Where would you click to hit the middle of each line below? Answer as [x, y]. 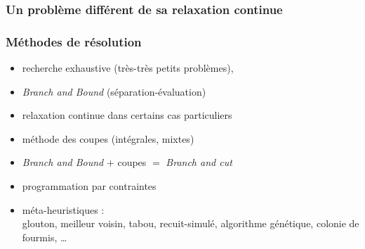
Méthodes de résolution [74, 41]
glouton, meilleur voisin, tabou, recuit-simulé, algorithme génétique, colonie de [191, 223]
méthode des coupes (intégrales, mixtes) [108, 138]
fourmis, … [45, 237]
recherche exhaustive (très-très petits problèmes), [128, 68]
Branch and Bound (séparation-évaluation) [114, 91]
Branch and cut [199, 162]
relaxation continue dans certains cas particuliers [127, 115]
